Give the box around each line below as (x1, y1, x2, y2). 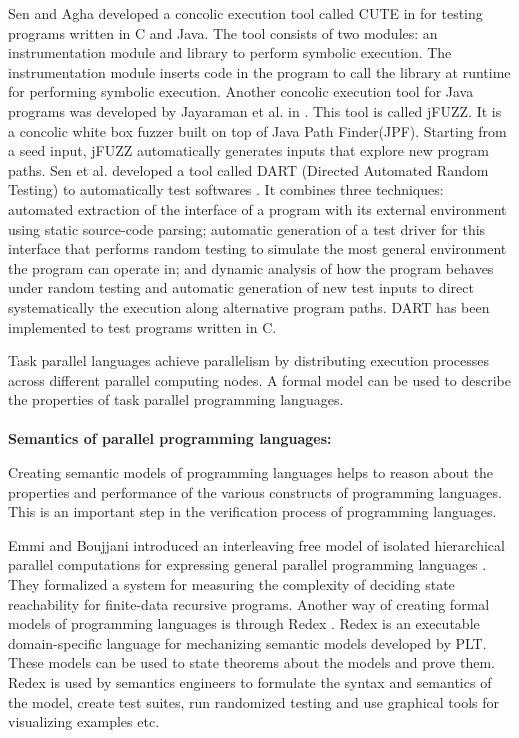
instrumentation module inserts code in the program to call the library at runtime (8, 61, 511, 82)
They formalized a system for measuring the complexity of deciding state (8, 574, 455, 595)
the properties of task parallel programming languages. (8, 389, 344, 410)
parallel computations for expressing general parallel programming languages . (8, 554, 487, 575)
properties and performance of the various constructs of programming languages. (8, 481, 502, 502)
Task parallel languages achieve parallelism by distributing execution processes (8, 350, 489, 371)
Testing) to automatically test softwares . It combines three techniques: (8, 179, 444, 200)
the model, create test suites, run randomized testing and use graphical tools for (8, 691, 500, 712)
